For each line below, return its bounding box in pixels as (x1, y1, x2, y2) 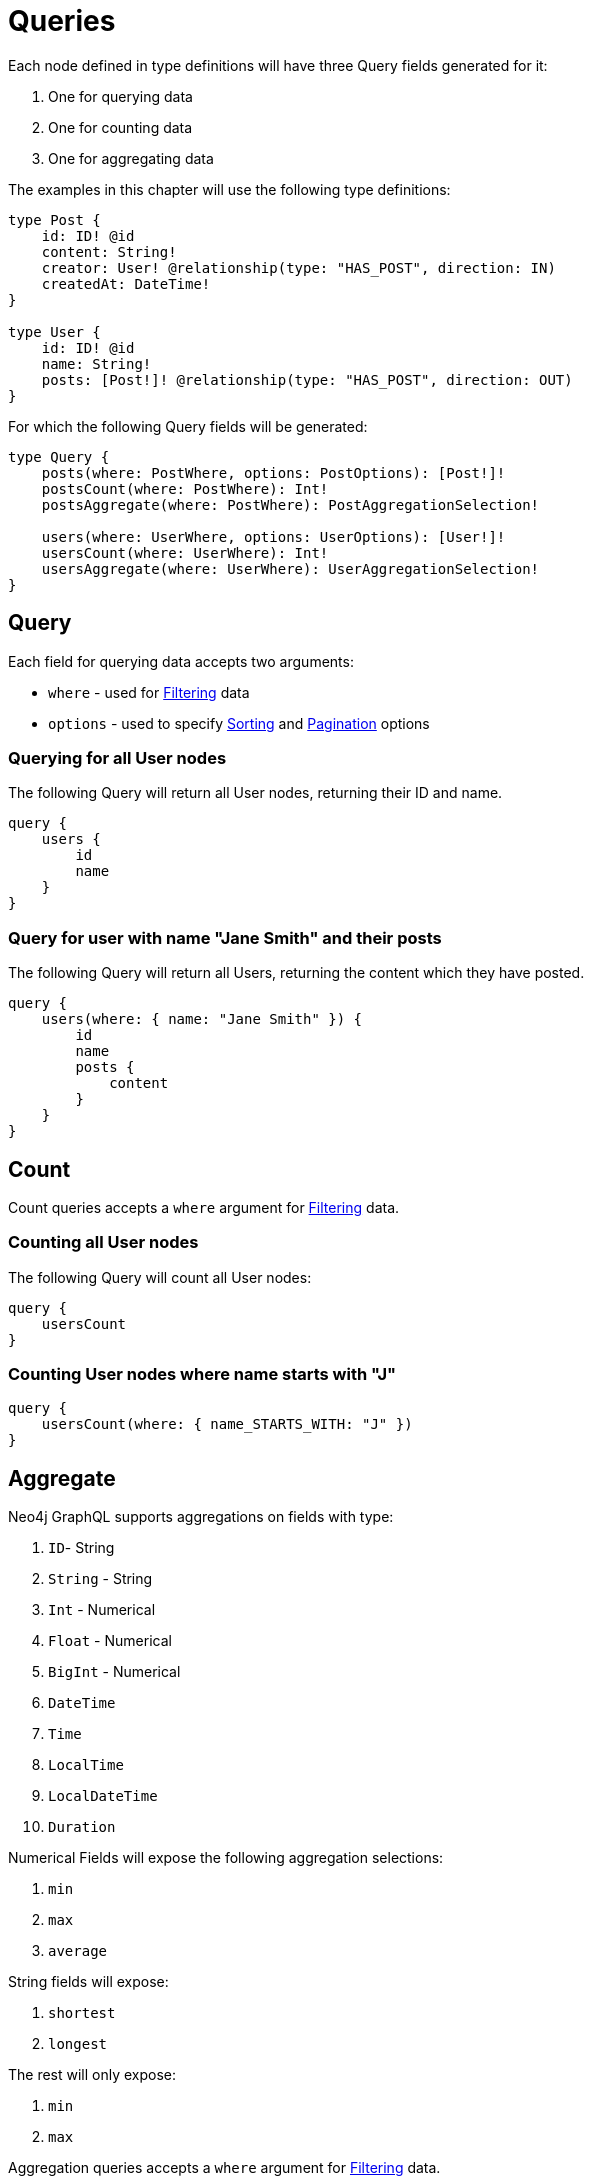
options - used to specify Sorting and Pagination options (48, 714, 430, 732)
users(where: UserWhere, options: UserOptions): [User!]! (41, 528, 506, 545)
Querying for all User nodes (8, 747, 227, 768)
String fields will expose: (8, 1973, 169, 1991)
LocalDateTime (48, 1788, 158, 1805)
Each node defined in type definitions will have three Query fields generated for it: (8, 56, 548, 74)
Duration (48, 1819, 116, 1836)
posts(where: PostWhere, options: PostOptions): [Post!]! (41, 464, 506, 481)
